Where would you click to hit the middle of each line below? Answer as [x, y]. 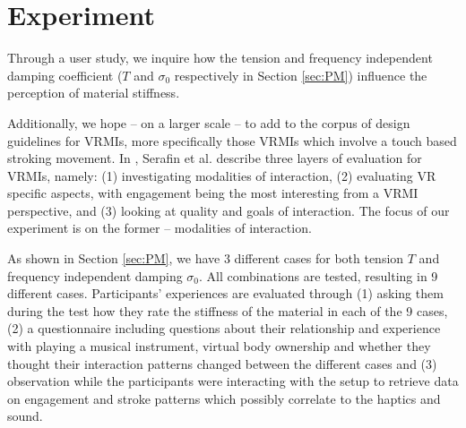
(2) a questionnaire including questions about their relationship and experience [224, 328]
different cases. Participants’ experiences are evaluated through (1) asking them [225, 293]
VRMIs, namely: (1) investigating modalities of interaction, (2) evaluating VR [222, 175]
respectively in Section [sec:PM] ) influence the [301, 75]
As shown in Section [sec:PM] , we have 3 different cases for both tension [206, 258]
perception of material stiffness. [94, 93]
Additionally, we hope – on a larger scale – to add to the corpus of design [209, 122]
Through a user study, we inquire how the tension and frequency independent [220, 58]
